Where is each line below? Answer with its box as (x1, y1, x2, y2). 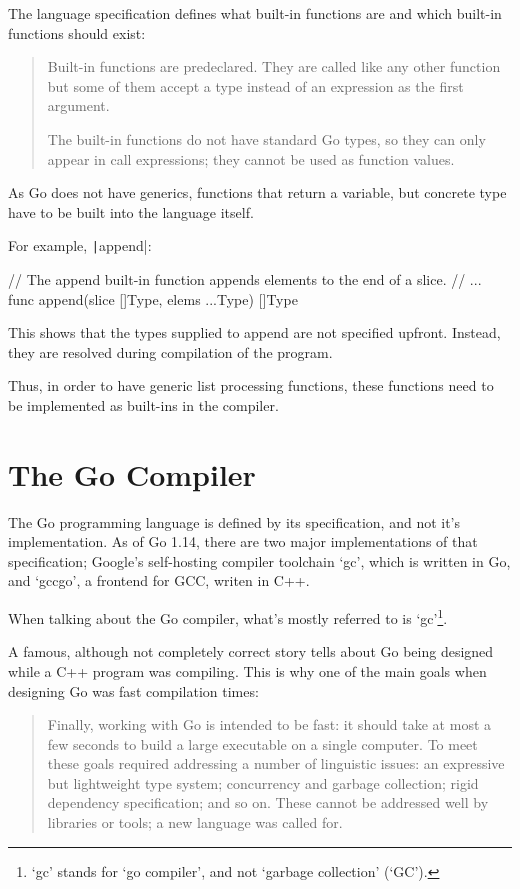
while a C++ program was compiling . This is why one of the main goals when (8, 660, 487, 681)
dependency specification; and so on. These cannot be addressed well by (47, 792, 489, 813)
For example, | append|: (8, 235, 152, 256)
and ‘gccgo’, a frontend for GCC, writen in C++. (8, 570, 310, 591)
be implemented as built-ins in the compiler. (8, 394, 279, 415)
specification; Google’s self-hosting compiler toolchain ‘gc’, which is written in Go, (8, 550, 511, 571)
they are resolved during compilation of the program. (8, 341, 333, 362)
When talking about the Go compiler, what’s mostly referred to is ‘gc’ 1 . (8, 605, 448, 628)
